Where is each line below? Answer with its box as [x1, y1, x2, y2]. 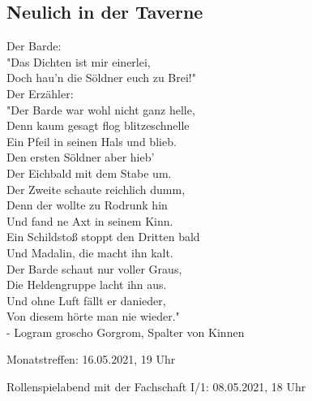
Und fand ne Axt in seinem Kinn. [6, 212, 173, 229]
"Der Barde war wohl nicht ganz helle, [6, 101, 195, 118]
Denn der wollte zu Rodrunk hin [6, 196, 168, 213]
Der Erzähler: [6, 84, 74, 101]
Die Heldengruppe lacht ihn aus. [6, 276, 167, 293]
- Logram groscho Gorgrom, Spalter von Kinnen [6, 323, 245, 340]
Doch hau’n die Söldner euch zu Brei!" [6, 69, 196, 86]
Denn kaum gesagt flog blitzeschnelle [6, 117, 190, 134]
